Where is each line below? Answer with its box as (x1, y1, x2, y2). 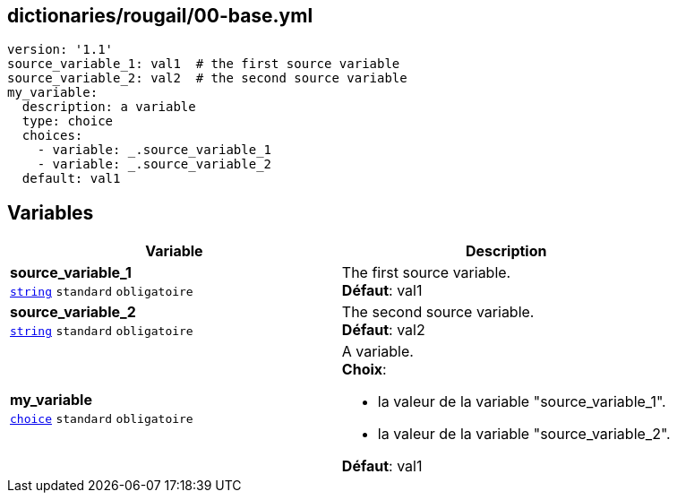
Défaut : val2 (341, 321, 425, 340)
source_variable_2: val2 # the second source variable (7, 71, 407, 86)
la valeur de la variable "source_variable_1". (377, 392, 666, 411)
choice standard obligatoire (10, 412, 193, 427)
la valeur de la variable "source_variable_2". (377, 425, 671, 444)
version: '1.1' (7, 42, 114, 57)
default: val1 (21, 171, 121, 186)
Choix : (341, 360, 387, 379)
